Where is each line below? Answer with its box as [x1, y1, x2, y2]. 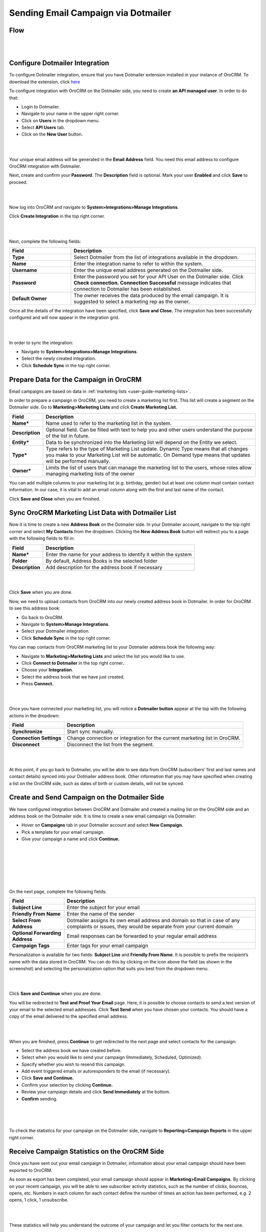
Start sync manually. [66, 728, 114, 735]
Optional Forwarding [12, 929, 62, 936]
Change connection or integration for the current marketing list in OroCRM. [66, 735, 241, 742]
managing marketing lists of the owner [45, 470, 135, 477]
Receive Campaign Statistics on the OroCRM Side [9, 1147, 165, 1156]
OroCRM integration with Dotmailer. [9, 163, 81, 170]
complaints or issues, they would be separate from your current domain [66, 923, 233, 930]
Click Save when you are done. [9, 589, 72, 595]
